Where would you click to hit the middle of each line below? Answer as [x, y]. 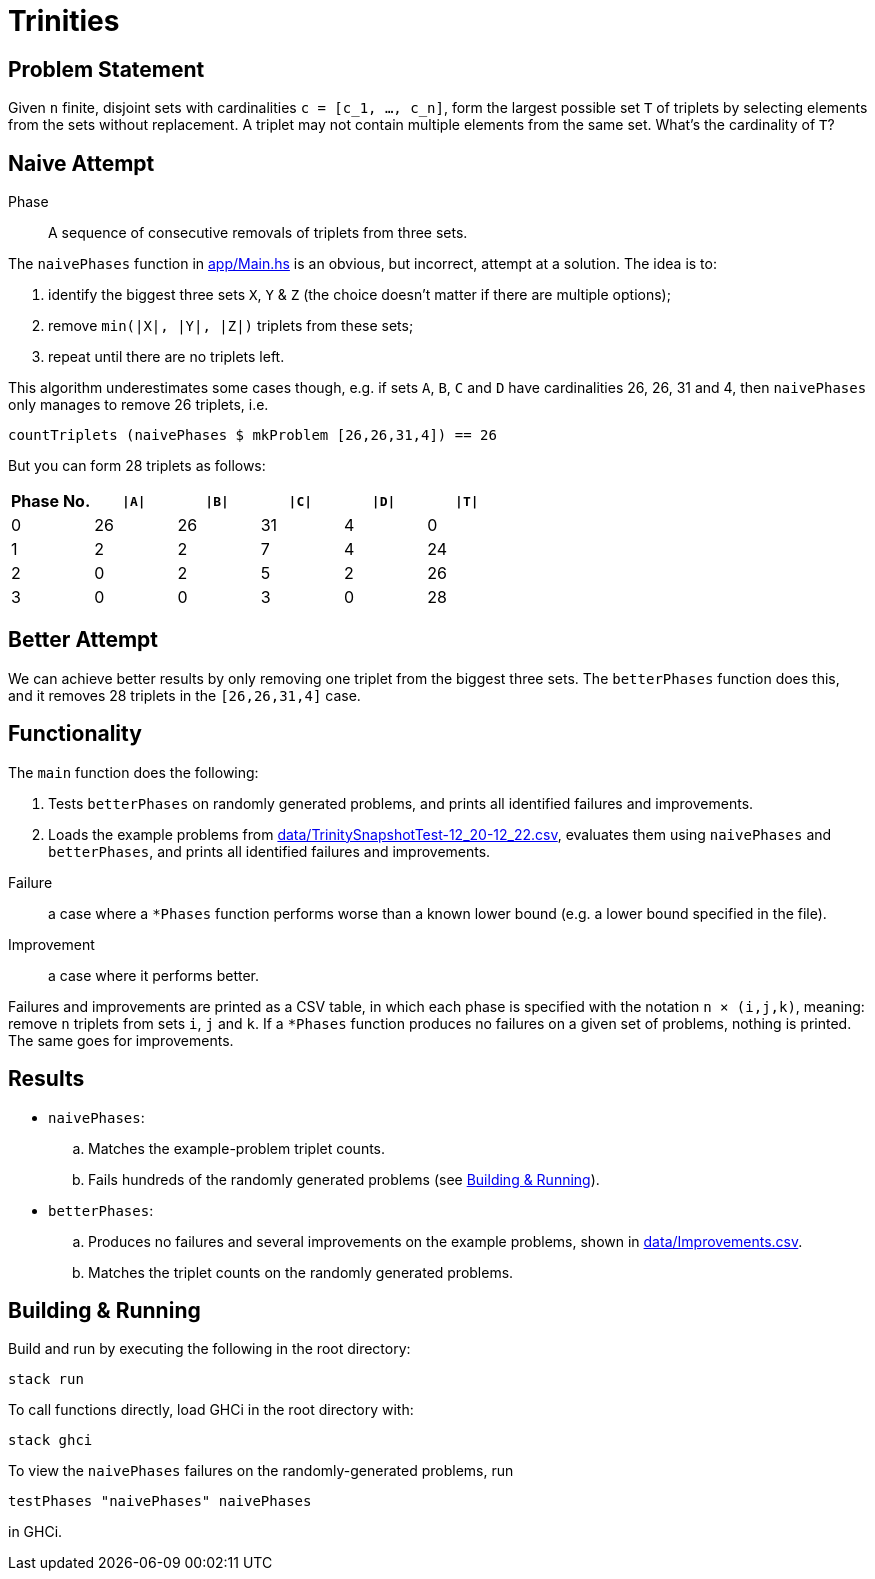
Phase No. [51, 501]
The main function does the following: [133, 772]
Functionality [75, 734]
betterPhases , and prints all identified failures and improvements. [269, 851]
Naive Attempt [81, 163]
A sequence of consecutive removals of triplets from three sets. [258, 233]
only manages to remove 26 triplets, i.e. [138, 405]
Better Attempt [83, 640]
